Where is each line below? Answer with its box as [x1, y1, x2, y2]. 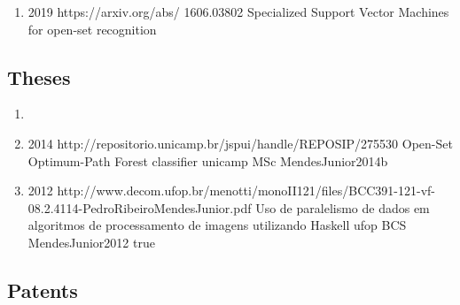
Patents [7, 276, 78, 303]
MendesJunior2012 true [27, 233, 155, 251]
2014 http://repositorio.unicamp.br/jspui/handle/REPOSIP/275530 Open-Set [27, 133, 453, 152]
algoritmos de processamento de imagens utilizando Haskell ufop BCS [27, 216, 407, 234]
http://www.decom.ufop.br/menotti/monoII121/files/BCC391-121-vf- [57, 181, 436, 200]
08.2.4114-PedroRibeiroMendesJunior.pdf [27, 198, 252, 217]
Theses [7, 63, 71, 90]
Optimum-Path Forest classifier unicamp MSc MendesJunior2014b [27, 151, 388, 170]
